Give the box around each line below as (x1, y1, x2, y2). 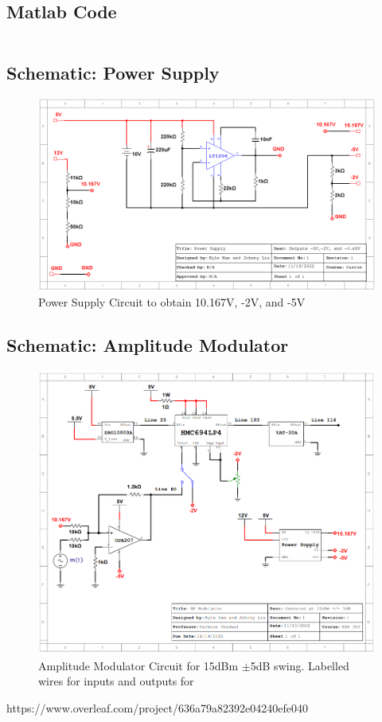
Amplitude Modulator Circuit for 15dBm (38, 657, 239, 673)
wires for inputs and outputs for (38, 673, 194, 689)
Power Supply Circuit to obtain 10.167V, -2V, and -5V (38, 294, 306, 310)
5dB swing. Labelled (250, 657, 349, 673)
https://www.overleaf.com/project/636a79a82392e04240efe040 (6, 699, 308, 716)
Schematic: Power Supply (6, 60, 220, 84)
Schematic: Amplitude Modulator (6, 333, 289, 357)
